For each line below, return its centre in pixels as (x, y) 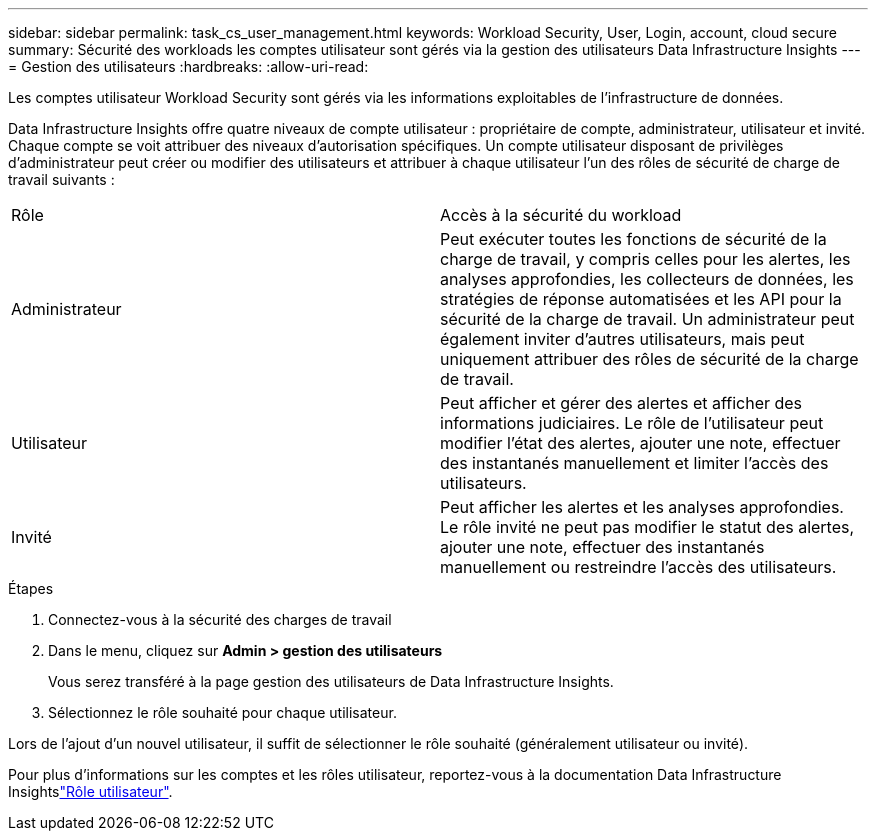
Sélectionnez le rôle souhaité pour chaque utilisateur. (222, 712)
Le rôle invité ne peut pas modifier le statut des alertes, (647, 527)
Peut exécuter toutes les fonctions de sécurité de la (633, 239)
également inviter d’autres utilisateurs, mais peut (622, 339)
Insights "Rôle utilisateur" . (90, 791)
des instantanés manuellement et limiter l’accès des (634, 463)
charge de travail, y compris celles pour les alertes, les (645, 259)
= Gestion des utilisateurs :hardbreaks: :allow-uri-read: (188, 66)
